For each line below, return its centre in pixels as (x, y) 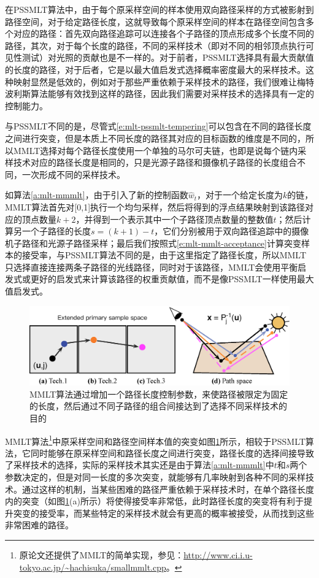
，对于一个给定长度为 (240, 195)
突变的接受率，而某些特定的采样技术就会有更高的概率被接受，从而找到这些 (163, 513)
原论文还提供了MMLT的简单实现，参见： (102, 555)
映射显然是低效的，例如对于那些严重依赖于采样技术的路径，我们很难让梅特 (163, 81)
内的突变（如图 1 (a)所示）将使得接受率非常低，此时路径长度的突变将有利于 (154, 501)
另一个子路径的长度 (52, 231)
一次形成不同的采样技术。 (73, 174)
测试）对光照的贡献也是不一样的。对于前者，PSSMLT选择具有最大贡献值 (168, 57)
